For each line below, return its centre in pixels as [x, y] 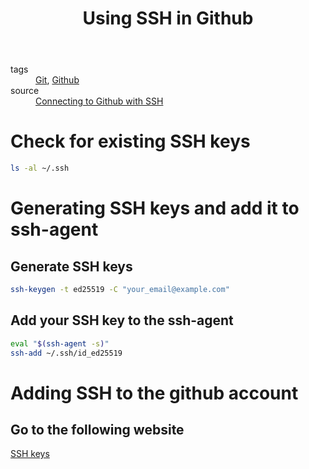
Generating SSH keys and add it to [155, 208]
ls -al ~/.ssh [40, 168]
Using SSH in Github [168, 18]
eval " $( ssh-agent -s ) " [60, 343]
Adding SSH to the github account [154, 393]
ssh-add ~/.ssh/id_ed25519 [66, 353]
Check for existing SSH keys [130, 141]
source [25, 91]
